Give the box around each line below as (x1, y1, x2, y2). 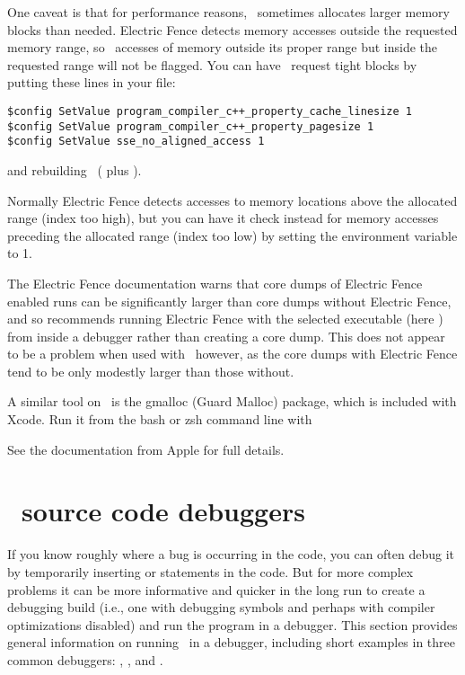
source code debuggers (22, 493, 305, 529)
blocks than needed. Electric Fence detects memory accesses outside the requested (7, 20, 458, 39)
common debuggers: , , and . (7, 650, 163, 669)
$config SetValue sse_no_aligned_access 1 (7, 135, 265, 148)
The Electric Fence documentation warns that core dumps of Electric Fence (7, 273, 423, 292)
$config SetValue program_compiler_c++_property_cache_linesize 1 (7, 104, 413, 118)
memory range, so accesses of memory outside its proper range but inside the (7, 38, 438, 57)
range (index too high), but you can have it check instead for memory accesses (7, 209, 439, 227)
